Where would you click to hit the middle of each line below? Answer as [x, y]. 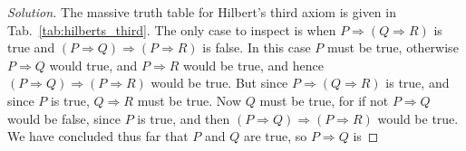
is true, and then [184, 118]
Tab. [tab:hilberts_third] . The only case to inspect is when [172, 29]
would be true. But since [219, 83]
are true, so [275, 136]
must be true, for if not [324, 100]
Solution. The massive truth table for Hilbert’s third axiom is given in [202, 12]
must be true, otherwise [393, 47]
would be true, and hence [253, 65]
